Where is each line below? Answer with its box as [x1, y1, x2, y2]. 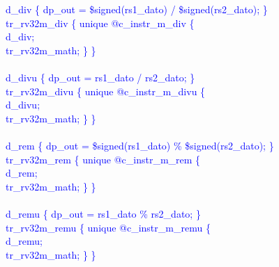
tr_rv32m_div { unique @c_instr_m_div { [6, 15, 195, 30]
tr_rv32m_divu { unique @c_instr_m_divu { [6, 83, 206, 98]
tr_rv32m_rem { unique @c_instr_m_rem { [6, 152, 201, 166]
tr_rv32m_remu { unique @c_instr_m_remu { [6, 220, 211, 234]
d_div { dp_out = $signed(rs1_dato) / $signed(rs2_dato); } [6, 2, 268, 16]
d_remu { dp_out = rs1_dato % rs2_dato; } [6, 206, 201, 220]
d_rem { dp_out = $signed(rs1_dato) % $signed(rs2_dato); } [6, 138, 274, 152]
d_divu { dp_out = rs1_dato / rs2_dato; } [6, 70, 195, 84]
